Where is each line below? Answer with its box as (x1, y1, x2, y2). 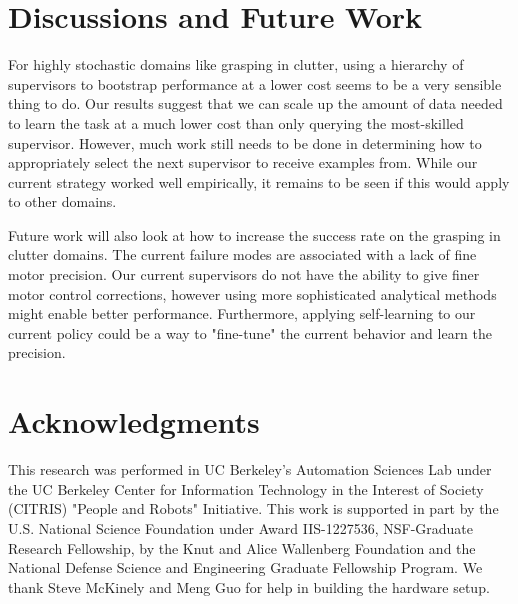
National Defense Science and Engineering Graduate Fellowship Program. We (8, 557, 483, 578)
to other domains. (8, 191, 117, 212)
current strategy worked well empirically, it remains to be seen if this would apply (8, 171, 510, 192)
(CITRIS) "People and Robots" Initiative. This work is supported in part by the (8, 498, 499, 519)
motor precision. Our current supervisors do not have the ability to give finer (8, 264, 480, 285)
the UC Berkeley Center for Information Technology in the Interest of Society (8, 478, 484, 499)
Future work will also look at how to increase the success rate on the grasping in (8, 224, 501, 245)
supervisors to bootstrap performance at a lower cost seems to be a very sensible (8, 73, 502, 94)
